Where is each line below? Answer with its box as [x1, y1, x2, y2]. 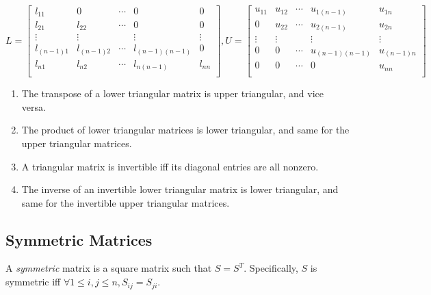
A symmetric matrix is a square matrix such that [5, 261, 212, 275]
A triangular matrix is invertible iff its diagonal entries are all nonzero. [21, 159, 319, 173]
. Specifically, [244, 261, 298, 275]
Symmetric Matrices [5, 229, 153, 250]
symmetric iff [5, 274, 61, 289]
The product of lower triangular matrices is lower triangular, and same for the [21, 123, 350, 137]
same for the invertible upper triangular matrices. [21, 195, 230, 209]
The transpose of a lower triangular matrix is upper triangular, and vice [21, 86, 324, 101]
